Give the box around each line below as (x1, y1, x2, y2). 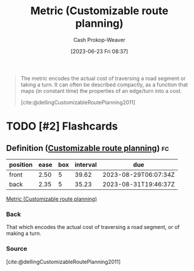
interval (75, 160, 97, 169)
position (9, 160, 33, 169)
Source (6, 244, 28, 253)
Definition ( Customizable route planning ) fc (6, 143, 170, 153)
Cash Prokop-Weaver (73, 36, 126, 43)
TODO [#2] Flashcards (6, 120, 118, 133)
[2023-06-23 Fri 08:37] (70, 47, 128, 54)
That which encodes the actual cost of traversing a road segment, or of (6, 224, 180, 231)
